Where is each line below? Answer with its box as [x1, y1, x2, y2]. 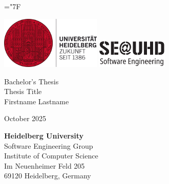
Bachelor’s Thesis [4, 76, 59, 86]
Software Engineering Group [4, 140, 93, 151]
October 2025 [4, 113, 47, 124]
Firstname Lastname [4, 96, 69, 106]
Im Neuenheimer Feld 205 [4, 160, 85, 171]
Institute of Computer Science [4, 150, 98, 161]
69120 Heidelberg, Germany [4, 170, 91, 181]
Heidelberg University [4, 130, 84, 141]
